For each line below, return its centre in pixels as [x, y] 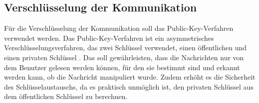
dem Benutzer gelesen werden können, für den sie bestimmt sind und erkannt [122, 67]
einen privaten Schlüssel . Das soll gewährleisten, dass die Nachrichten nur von [124, 57]
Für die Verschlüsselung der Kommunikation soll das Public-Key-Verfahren [119, 28]
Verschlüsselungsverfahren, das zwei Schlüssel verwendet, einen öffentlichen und [126, 48]
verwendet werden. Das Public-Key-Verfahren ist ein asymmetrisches [109, 38]
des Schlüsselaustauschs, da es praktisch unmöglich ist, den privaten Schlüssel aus [129, 86]
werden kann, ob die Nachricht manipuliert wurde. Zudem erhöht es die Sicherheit [130, 77]
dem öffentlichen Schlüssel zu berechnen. [66, 96]
